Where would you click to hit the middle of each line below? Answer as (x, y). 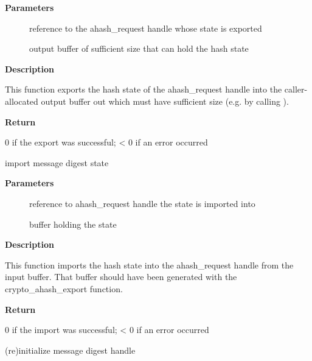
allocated (22, 101)
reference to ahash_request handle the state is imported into (142, 203)
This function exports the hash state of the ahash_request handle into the (144, 89)
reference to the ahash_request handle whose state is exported (146, 28)
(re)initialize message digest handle (70, 350)
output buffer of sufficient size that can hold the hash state (139, 48)
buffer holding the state (73, 224)
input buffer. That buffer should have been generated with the (121, 277)
